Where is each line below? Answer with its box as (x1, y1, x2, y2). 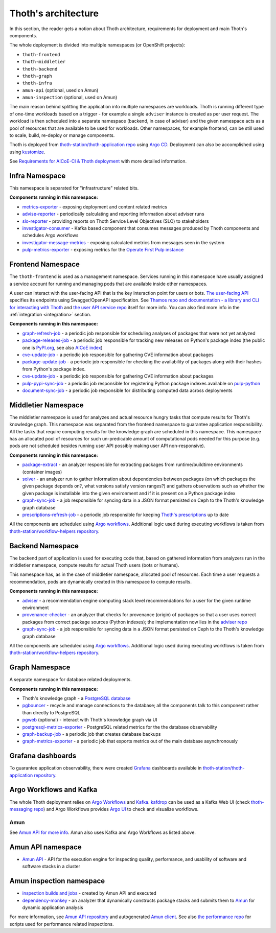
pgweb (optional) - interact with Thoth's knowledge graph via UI (22, 717, 158, 723)
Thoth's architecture (9, 8, 99, 19)
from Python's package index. (22, 366, 86, 372)
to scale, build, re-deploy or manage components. (9, 132, 115, 138)
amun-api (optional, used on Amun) (22, 87, 99, 93)
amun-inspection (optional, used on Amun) (22, 95, 118, 101)
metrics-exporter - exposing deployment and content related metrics (22, 203, 168, 209)
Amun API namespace (9, 843, 82, 851)
